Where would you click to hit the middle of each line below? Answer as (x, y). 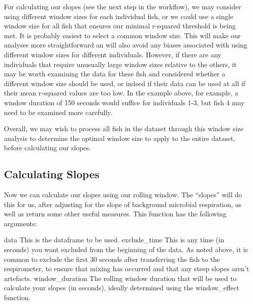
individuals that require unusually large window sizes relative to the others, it (120, 64)
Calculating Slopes (52, 174)
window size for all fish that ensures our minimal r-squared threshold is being (120, 26)
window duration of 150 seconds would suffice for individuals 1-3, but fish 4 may (124, 102)
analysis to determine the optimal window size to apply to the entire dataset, (120, 138)
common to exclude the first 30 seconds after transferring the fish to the (112, 259)
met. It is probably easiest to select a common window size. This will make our (122, 35)
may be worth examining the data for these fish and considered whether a (115, 74)
